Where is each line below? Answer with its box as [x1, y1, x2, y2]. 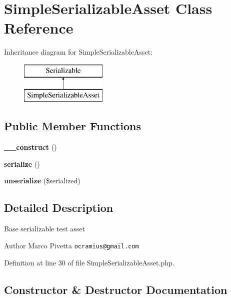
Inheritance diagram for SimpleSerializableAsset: [4, 47, 153, 57]
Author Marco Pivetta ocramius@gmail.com [4, 240, 139, 250]
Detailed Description [4, 200, 113, 215]
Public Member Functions [4, 118, 141, 134]
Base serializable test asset [4, 223, 85, 234]
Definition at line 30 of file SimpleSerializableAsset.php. [4, 257, 174, 267]
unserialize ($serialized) [4, 175, 80, 186]
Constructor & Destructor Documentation [4, 281, 227, 297]
